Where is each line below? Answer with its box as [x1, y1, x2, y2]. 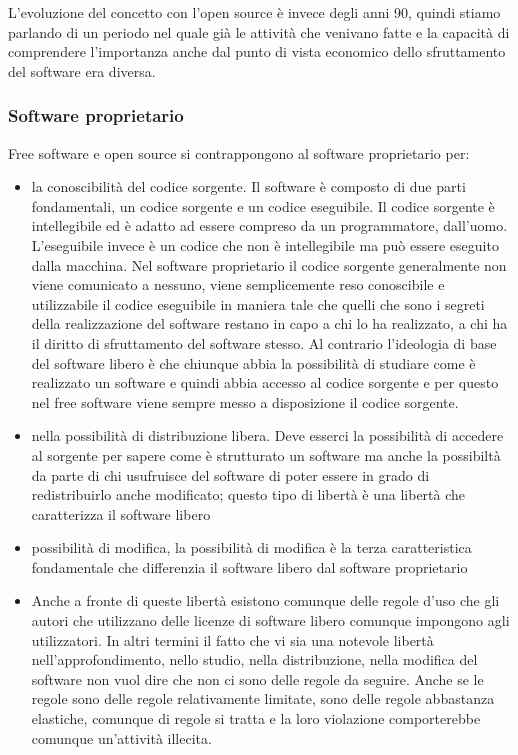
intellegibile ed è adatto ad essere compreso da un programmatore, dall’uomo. [31, 215, 508, 236]
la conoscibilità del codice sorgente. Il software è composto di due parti [31, 176, 466, 197]
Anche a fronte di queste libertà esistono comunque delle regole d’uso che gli [31, 590, 500, 611]
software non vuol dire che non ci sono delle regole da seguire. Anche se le [31, 668, 484, 689]
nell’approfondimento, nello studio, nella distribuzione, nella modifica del [31, 649, 478, 670]
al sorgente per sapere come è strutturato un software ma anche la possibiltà [31, 444, 501, 465]
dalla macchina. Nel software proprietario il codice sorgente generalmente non [31, 254, 507, 275]
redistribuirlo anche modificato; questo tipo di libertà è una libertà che [31, 484, 466, 505]
